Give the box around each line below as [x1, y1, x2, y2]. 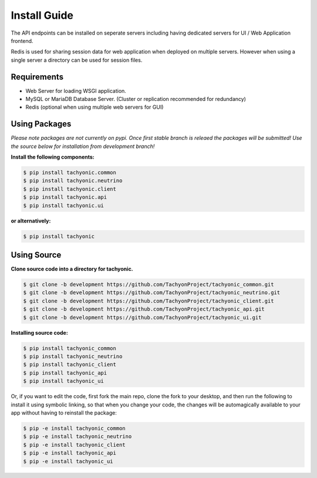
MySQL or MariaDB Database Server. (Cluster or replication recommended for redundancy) [25, 96, 247, 103]
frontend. [11, 37, 33, 44]
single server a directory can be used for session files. [11, 56, 143, 63]
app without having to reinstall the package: [11, 409, 117, 416]
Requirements [11, 72, 64, 82]
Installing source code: [11, 329, 69, 336]
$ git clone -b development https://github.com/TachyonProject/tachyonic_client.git [23, 297, 274, 304]
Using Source [11, 250, 62, 260]
